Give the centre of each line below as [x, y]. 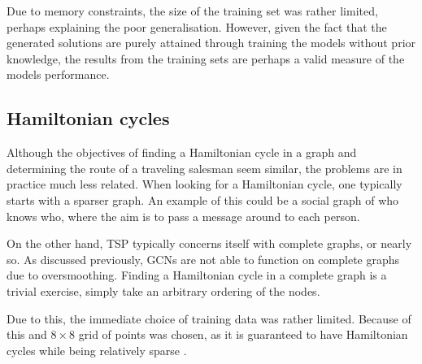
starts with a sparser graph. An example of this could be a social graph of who [203, 199]
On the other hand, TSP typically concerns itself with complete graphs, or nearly [209, 243]
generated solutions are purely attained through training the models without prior [211, 43]
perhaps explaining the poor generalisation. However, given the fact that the [197, 26]
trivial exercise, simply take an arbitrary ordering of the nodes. [163, 290]
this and [27, 334]
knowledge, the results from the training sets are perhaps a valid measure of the [206, 58]
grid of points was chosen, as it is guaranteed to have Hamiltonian [243, 334]
